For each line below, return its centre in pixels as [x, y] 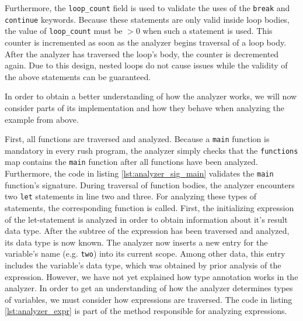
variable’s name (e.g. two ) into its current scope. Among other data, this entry [145, 253]
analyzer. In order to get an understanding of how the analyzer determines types [149, 288]
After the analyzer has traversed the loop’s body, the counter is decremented [142, 53]
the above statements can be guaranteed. [78, 76]
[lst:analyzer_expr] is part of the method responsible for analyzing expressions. [146, 311]
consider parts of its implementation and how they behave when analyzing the [145, 107]
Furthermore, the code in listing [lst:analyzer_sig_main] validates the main [139, 173]
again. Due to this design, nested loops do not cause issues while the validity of [146, 65]
